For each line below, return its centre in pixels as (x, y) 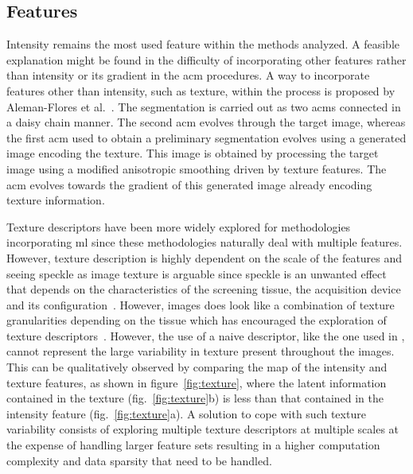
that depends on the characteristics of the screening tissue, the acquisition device (204, 289)
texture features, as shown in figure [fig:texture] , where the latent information (197, 382)
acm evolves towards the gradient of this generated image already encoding (189, 184)
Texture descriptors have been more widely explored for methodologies (179, 226)
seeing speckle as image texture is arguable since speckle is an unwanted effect (197, 273)
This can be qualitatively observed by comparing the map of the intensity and (197, 367)
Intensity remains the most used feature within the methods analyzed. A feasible (203, 44)
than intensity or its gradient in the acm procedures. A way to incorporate (188, 75)
